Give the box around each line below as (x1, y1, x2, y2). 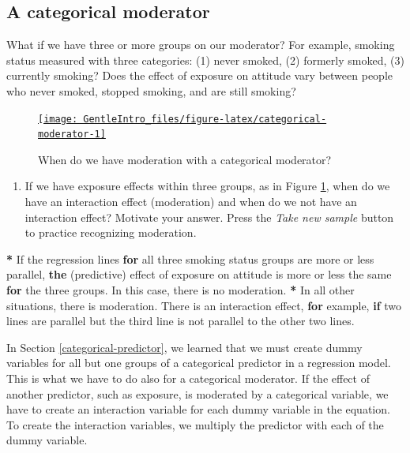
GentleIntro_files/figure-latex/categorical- (83, 113, 327, 125)
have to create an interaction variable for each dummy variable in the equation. (6, 401, 390, 417)
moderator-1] (38, 129, 106, 140)
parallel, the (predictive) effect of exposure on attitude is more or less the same (6, 266, 392, 283)
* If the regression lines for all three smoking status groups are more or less (6, 250, 374, 267)
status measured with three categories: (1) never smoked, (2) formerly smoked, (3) (6, 51, 404, 68)
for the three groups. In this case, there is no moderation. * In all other (6, 282, 355, 298)
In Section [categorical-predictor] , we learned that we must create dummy (6, 339, 363, 355)
